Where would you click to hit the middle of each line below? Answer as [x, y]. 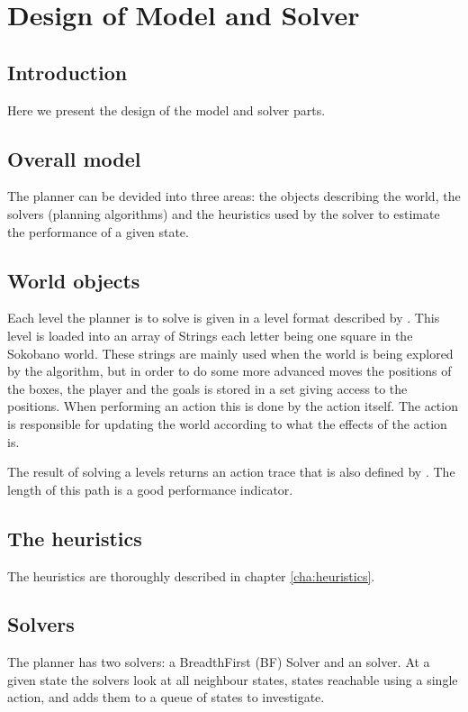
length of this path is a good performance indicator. [150, 489]
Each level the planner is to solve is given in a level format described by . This [224, 318]
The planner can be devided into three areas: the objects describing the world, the [234, 196]
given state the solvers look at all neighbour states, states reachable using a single [233, 679]
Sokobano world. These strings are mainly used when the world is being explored [230, 353]
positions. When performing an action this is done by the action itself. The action [233, 406]
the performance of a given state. [98, 231]
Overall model [74, 158]
